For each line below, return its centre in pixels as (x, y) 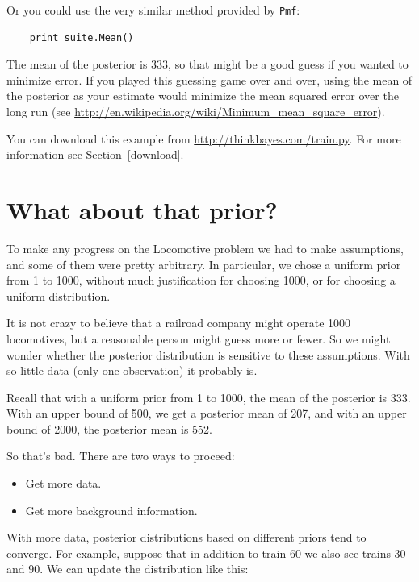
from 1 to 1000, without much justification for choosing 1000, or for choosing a (201, 280)
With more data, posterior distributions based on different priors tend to (186, 537)
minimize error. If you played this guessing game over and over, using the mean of (209, 79)
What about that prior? (142, 210)
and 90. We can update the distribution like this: (128, 569)
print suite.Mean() (82, 37)
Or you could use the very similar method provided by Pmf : (153, 10)
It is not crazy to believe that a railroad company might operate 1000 (179, 323)
